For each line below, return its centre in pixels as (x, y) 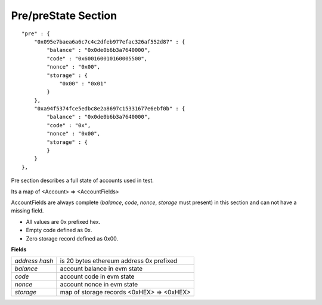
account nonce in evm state (99, 285)
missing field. (27, 211)
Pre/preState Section (64, 16)
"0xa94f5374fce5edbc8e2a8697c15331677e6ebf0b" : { (109, 109)
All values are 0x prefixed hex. (63, 221)
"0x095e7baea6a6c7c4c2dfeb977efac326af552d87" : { (109, 41)
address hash (34, 261)
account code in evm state (97, 276)
